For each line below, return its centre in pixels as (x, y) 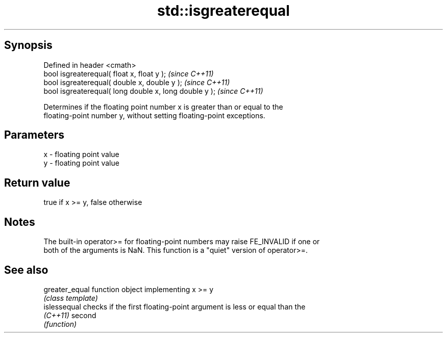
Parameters (34, 135)
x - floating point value (81, 154)
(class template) (71, 298)
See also (26, 270)
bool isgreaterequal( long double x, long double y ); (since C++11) (153, 91)
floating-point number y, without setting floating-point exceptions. (154, 115)
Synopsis (28, 45)
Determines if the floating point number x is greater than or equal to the (163, 107)
